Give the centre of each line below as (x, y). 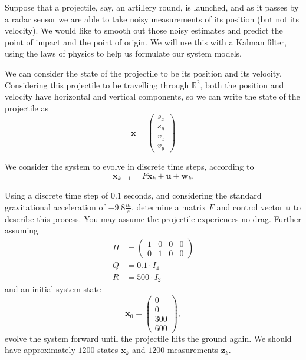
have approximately (40, 350)
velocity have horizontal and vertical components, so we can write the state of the (152, 96)
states (108, 350)
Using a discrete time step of (57, 195)
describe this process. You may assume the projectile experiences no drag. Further (153, 218)
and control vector (250, 207)
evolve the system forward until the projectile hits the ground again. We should (148, 338)
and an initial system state (53, 289)
